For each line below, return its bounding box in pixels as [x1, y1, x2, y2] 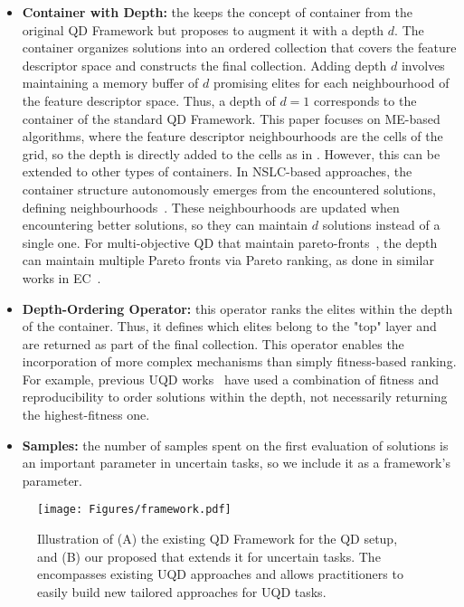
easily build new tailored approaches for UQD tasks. [37, 582, 327, 601]
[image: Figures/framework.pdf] [37, 503, 232, 517]
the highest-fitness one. [22, 405, 150, 424]
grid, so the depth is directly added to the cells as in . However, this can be [22, 144, 440, 163]
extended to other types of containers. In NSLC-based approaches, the [22, 162, 412, 181]
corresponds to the [314, 90, 417, 109]
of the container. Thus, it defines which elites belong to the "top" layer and [22, 317, 437, 336]
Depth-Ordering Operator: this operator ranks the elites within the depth [22, 299, 453, 318]
